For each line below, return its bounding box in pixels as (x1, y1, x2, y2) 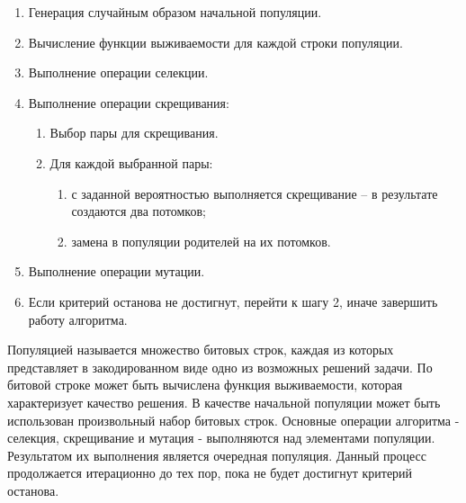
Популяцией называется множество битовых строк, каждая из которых (7, 340, 394, 359)
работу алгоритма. (28, 310, 128, 328)
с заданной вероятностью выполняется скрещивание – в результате (71, 184, 438, 202)
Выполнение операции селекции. (28, 63, 209, 82)
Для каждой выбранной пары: (49, 153, 213, 172)
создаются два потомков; (71, 202, 206, 220)
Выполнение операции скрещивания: (28, 93, 229, 112)
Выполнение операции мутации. (28, 262, 205, 281)
